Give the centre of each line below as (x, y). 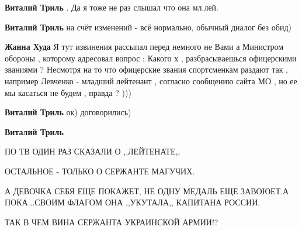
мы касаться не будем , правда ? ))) (68, 92)
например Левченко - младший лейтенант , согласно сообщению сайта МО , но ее (151, 80)
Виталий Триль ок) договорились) (68, 112)
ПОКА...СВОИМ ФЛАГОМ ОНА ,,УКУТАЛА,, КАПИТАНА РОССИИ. (133, 202)
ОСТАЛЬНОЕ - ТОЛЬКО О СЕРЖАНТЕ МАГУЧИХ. (100, 171)
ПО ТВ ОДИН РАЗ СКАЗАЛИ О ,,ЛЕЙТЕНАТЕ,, (93, 151)
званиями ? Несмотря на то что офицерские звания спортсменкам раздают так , (146, 69)
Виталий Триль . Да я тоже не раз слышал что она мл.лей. (112, 7)
